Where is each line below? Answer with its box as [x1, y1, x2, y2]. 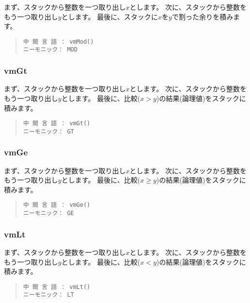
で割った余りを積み [172, 11, 233, 21]
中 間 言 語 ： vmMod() [23, 38, 94, 45]
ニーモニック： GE [23, 210, 74, 217]
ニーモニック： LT [23, 291, 74, 299]
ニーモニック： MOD [23, 46, 78, 53]
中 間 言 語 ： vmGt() [23, 120, 90, 127]
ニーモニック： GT [23, 128, 74, 135]
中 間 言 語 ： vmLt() [23, 283, 90, 290]
